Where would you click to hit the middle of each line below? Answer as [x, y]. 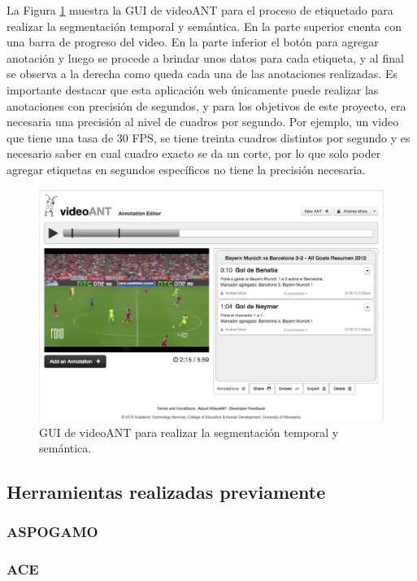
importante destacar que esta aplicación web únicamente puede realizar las [193, 89]
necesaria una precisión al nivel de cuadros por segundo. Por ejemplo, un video [203, 122]
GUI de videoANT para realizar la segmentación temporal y [189, 432]
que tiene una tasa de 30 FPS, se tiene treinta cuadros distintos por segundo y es [208, 137]
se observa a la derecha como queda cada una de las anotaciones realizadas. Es [202, 74]
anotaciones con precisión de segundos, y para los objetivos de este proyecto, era [206, 105]
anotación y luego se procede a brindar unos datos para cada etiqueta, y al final [205, 57]
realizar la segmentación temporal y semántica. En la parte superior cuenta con [204, 26]
